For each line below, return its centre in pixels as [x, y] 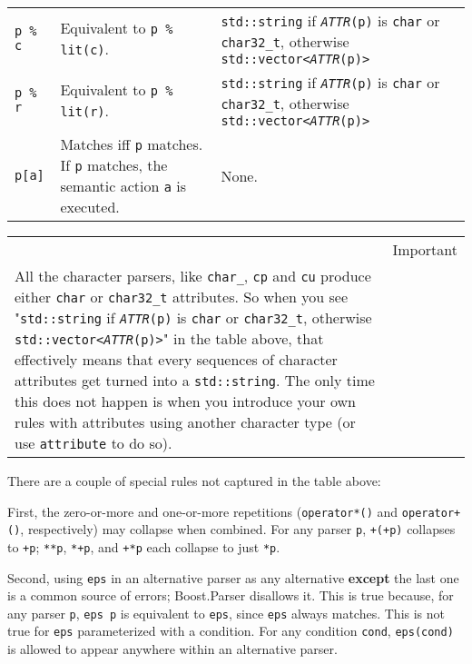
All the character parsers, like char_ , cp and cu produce [193, 276]
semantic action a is [123, 186]
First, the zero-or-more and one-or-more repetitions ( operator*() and [203, 511]
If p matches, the [114, 165]
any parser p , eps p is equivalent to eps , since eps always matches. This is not [226, 613]
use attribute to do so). [93, 443]
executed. [90, 207]
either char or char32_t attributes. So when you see [181, 297]
